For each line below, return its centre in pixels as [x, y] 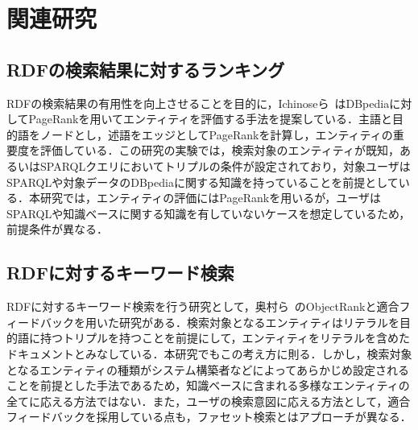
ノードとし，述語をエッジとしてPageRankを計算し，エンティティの [216, 134]
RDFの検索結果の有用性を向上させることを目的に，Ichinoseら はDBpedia [198, 103]
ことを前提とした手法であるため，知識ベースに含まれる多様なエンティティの [208, 385]
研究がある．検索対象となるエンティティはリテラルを [259, 322]
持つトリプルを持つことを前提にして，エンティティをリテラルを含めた [225, 338]
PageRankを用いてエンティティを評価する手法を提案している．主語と [210, 119]
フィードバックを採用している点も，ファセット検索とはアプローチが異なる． [209, 417]
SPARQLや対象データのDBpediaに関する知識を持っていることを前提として [203, 182]
